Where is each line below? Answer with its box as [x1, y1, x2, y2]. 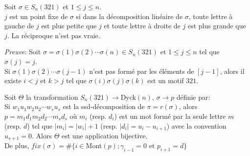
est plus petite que [41, 21, 97, 31]
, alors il [220, 66, 245, 76]
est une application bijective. [62, 130, 148, 140]
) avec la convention [166, 120, 227, 131]
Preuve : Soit [4, 46, 41, 57]
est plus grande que [187, 21, 246, 31]
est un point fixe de [9, 11, 68, 21]
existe [4, 75, 22, 86]
